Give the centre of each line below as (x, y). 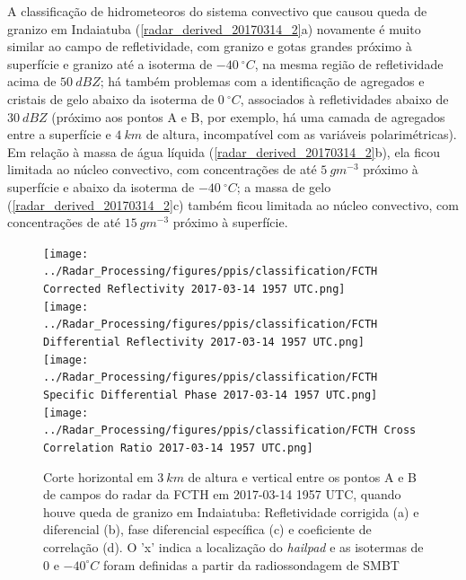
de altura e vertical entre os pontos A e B (302, 476)
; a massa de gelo (284, 186)
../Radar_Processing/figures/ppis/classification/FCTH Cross (230, 431)
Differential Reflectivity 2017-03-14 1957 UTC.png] (204, 342)
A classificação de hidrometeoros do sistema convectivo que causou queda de (217, 11)
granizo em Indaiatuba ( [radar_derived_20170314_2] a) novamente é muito (214, 28)
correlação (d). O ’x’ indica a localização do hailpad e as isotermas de (233, 546)
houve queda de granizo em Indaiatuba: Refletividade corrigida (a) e (231, 511)
